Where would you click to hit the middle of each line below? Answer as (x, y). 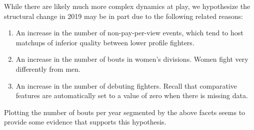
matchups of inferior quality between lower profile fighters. (105, 42)
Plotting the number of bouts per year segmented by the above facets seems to (125, 112)
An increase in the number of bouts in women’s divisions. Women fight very (132, 59)
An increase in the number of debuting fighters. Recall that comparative (126, 85)
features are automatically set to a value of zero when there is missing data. (132, 95)
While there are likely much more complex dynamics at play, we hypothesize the (127, 6)
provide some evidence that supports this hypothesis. (85, 122)
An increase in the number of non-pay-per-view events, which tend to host (129, 33)
